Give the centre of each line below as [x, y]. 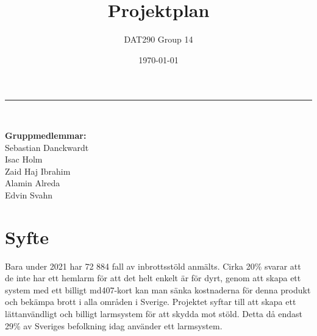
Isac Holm [24, 159]
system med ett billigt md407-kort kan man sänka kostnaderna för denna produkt [158, 289]
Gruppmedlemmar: [46, 135]
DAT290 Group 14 [158, 39]
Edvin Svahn [29, 194]
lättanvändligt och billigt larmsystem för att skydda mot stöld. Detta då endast [154, 313]
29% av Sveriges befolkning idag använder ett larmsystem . [114, 325]
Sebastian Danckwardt [47, 147]
